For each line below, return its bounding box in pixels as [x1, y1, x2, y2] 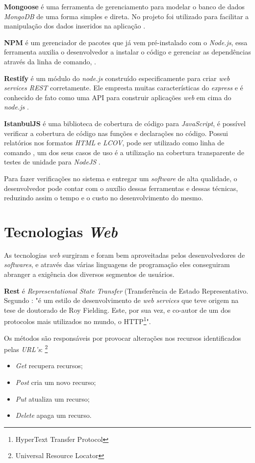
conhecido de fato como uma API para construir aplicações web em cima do [4, 92, 231, 102]
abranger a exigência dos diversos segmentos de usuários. [4, 269, 175, 279]
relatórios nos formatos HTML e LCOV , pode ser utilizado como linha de [4, 137, 225, 148]
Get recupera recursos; [15, 360, 83, 371]
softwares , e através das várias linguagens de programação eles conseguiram [4, 259, 230, 270]
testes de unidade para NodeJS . [4, 157, 101, 167]
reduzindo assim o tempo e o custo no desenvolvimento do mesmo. [4, 192, 204, 203]
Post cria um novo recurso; [15, 377, 96, 387]
